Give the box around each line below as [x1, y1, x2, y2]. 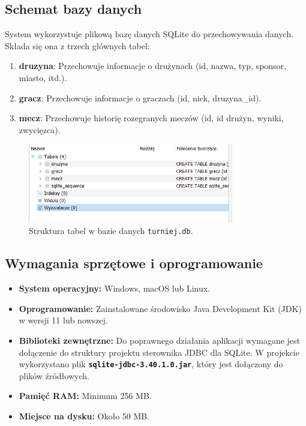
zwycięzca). [19, 123, 61, 136]
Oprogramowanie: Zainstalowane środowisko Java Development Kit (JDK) [19, 302, 302, 314]
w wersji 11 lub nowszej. [19, 314, 108, 326]
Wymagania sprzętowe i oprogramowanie [5, 254, 263, 272]
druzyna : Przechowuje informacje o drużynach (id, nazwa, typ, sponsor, [19, 59, 286, 72]
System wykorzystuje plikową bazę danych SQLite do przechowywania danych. [5, 28, 294, 40]
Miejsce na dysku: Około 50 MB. [19, 410, 150, 422]
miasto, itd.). [19, 71, 67, 83]
